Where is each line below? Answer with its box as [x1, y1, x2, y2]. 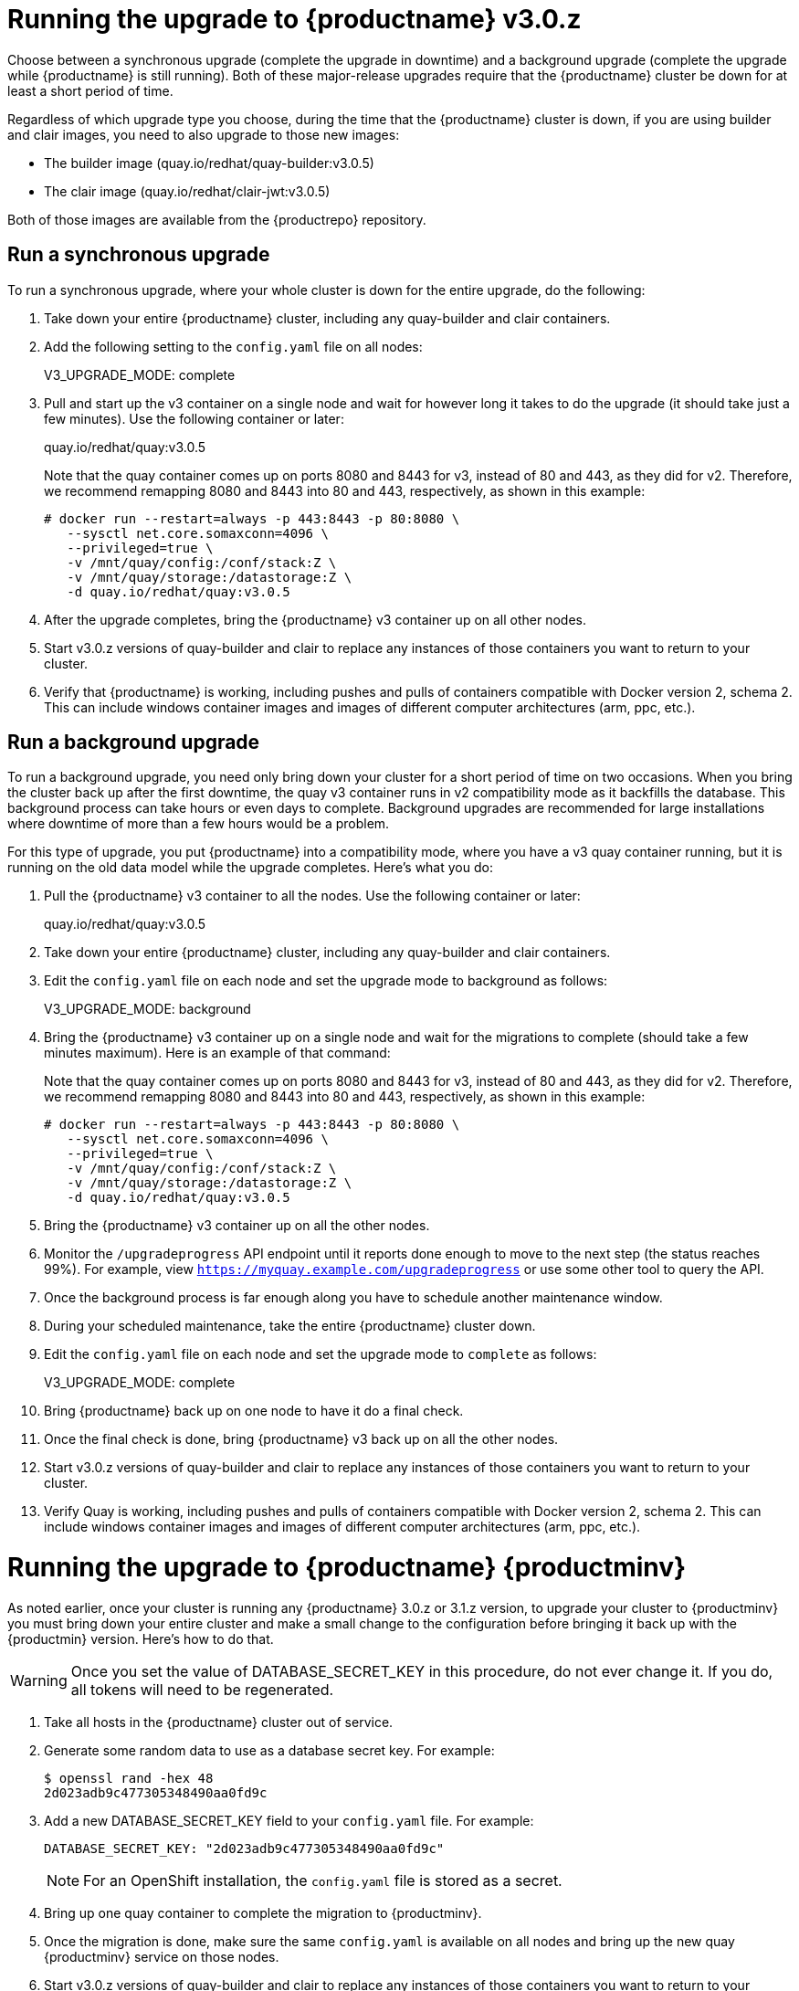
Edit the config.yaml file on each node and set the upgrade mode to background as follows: [44, 973, 608, 989]
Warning [10, 1670, 68, 1690]
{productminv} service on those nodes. [44, 1948, 279, 1965]
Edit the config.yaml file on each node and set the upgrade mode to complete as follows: [44, 1346, 597, 1363]
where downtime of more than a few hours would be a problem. [7, 816, 390, 832]
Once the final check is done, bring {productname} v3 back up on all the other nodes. [44, 1431, 559, 1448]
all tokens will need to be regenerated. [70, 1680, 334, 1699]
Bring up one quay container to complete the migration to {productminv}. [44, 1904, 482, 1921]
